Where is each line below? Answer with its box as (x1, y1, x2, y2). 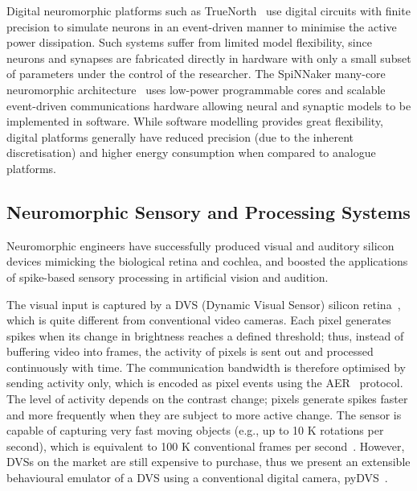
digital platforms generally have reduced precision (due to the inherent (6, 128, 354, 145)
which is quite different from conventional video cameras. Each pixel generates (6, 312, 391, 328)
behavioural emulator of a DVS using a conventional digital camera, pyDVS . (6, 469, 388, 486)
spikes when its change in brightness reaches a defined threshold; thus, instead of (6, 327, 404, 344)
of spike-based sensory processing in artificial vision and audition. (6, 268, 329, 285)
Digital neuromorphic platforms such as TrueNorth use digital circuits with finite (6, 2, 411, 19)
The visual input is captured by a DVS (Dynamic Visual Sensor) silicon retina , (6, 295, 401, 312)
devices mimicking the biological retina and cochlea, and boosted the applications (6, 253, 408, 270)
